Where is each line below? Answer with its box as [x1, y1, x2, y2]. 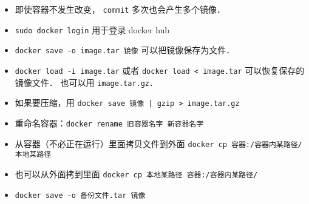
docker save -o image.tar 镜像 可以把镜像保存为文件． [15, 44, 235, 56]
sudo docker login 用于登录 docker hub [15, 23, 170, 36]
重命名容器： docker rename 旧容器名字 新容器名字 [15, 116, 204, 129]
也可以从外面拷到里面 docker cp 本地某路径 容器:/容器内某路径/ [15, 167, 258, 180]
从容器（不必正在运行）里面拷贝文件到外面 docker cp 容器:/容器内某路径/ [15, 137, 302, 150]
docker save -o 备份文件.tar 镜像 [15, 191, 146, 200]
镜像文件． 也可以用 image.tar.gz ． [15, 76, 158, 88]
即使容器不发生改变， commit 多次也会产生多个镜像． [15, 3, 226, 15]
